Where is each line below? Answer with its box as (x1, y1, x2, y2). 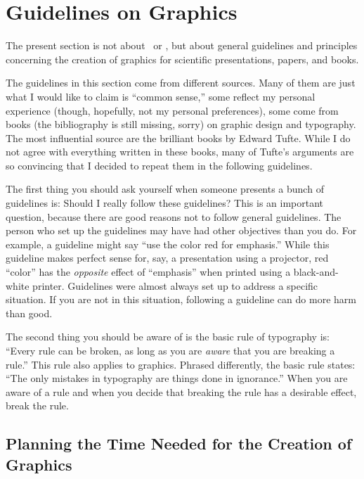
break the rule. (6, 398, 69, 413)
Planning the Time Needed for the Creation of (6, 433, 352, 454)
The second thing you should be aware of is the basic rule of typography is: (6, 329, 330, 344)
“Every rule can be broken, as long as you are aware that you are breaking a (6, 343, 335, 357)
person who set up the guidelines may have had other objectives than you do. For (6, 223, 357, 238)
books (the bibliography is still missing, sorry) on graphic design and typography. (6, 117, 356, 132)
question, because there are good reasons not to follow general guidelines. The (6, 209, 342, 224)
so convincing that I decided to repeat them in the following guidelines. (6, 158, 313, 172)
